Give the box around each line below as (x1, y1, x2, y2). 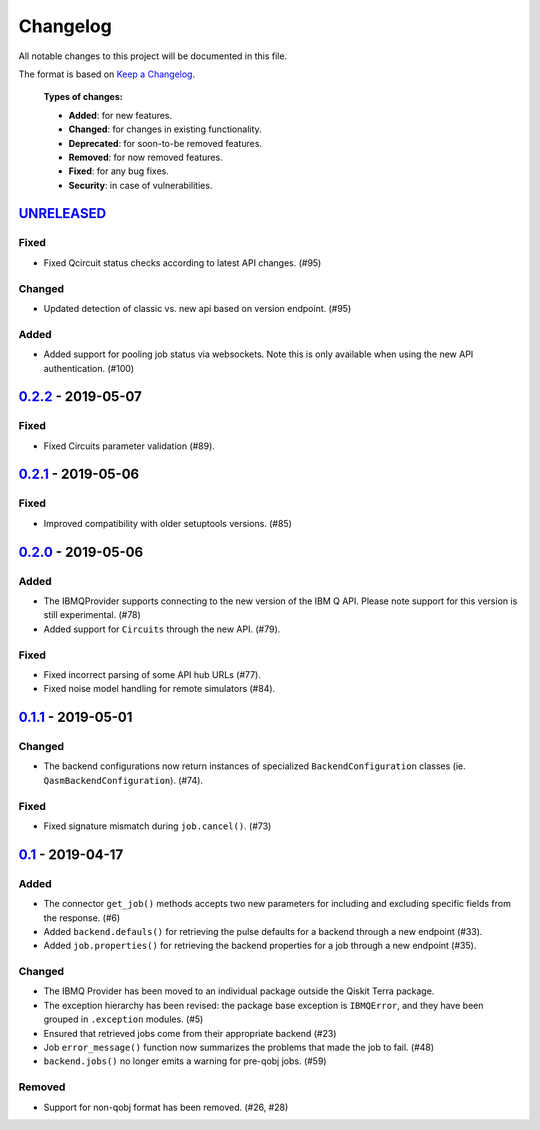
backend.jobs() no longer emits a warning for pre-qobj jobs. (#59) (43, 1055, 327, 1067)
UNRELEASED (18, 205, 107, 222)
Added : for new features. (68, 109, 173, 121)
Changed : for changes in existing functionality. (68, 123, 262, 135)
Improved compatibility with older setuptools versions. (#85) (43, 517, 292, 529)
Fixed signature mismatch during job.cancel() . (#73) (43, 820, 272, 832)
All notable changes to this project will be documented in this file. (18, 50, 288, 62)
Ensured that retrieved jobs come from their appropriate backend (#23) (43, 1027, 337, 1039)
